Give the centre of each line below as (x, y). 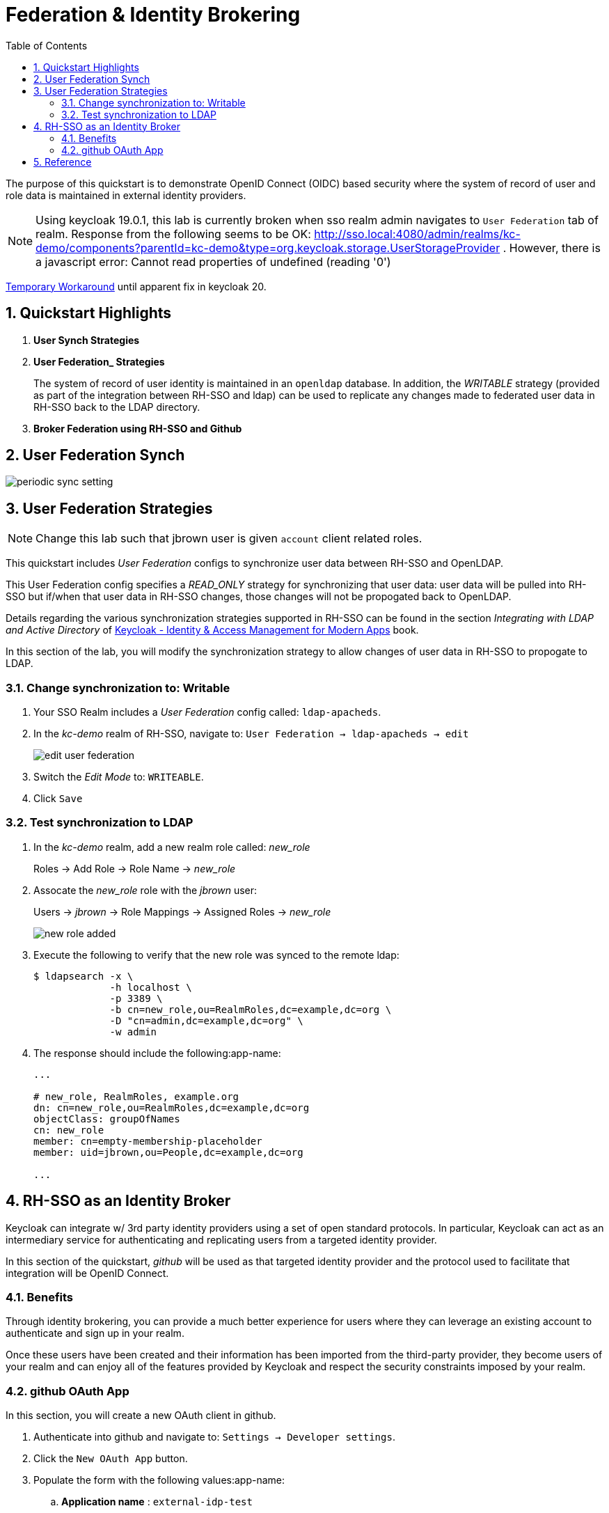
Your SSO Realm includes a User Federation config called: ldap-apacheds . (207, 712)
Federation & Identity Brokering (153, 15)
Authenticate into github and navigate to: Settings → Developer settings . (214, 1437)
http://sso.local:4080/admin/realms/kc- (417, 234)
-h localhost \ (151, 987)
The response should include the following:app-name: (157, 1053)
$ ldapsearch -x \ (84, 976)
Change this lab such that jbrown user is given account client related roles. (229, 539)
